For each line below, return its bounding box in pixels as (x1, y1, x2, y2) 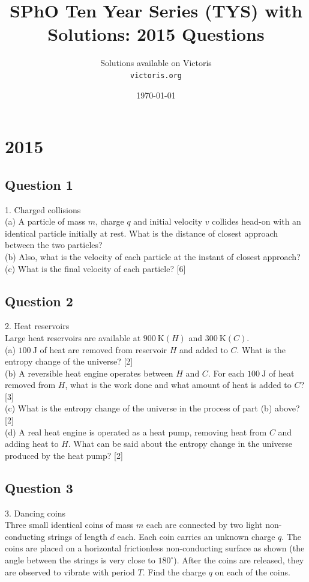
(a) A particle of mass (5, 215, 85, 228)
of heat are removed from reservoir (40, 343, 167, 356)
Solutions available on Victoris (100, 56, 212, 69)
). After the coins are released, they (173, 554, 304, 566)
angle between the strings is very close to (5, 554, 155, 566)
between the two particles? (5, 238, 103, 251)
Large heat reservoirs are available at (5, 331, 141, 344)
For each (213, 366, 245, 379)
